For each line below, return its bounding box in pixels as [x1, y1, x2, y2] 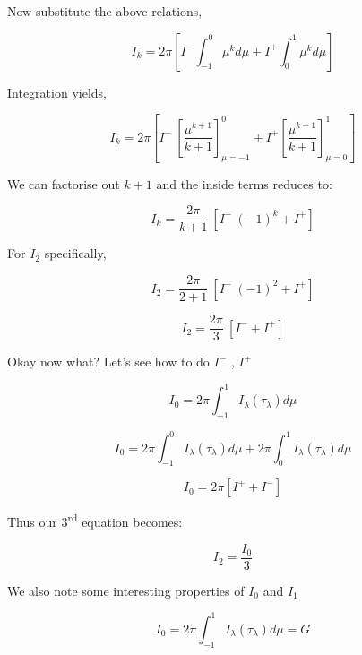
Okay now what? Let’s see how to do [7, 352, 210, 371]
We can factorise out [7, 174, 120, 193]
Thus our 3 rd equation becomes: [7, 510, 183, 530]
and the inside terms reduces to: [156, 174, 332, 193]
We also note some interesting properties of [7, 581, 245, 599]
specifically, [44, 244, 107, 263]
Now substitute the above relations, [7, 2, 203, 20]
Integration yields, [7, 82, 107, 101]
